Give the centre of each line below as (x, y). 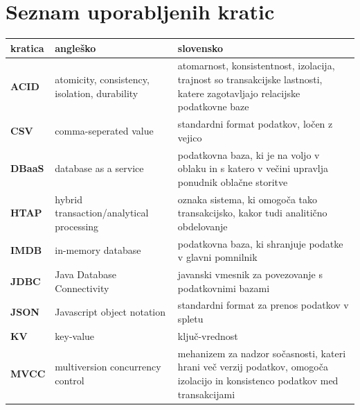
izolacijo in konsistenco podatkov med (258, 380)
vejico (190, 137)
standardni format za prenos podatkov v (263, 305)
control (70, 380)
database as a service (99, 168)
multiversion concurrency (108, 367)
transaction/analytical (102, 213)
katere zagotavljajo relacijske (239, 93)
